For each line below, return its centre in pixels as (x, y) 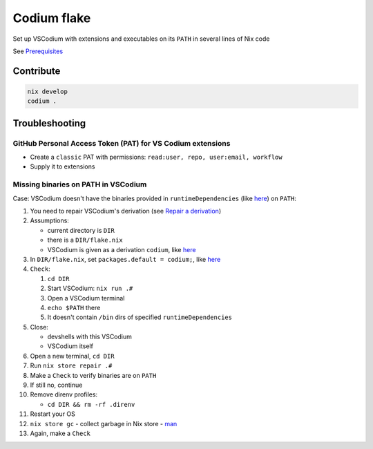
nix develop (48, 91)
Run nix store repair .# (71, 365)
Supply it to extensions (63, 166)
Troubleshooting (49, 123)
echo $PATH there (74, 307)
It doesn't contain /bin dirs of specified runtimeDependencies (140, 317)
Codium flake (52, 18)
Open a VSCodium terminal (86, 298)
